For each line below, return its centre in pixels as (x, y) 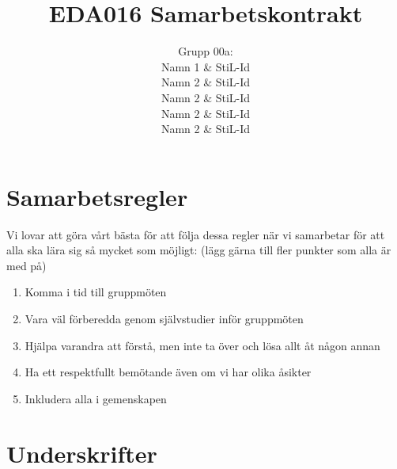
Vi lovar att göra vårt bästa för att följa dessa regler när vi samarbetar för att (196, 234)
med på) (26, 265)
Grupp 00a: (206, 51)
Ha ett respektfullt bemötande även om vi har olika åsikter (168, 372)
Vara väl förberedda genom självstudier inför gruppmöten (164, 318)
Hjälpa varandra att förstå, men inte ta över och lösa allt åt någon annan (202, 345)
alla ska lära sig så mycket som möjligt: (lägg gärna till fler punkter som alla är (199, 250)
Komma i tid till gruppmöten (96, 292)
